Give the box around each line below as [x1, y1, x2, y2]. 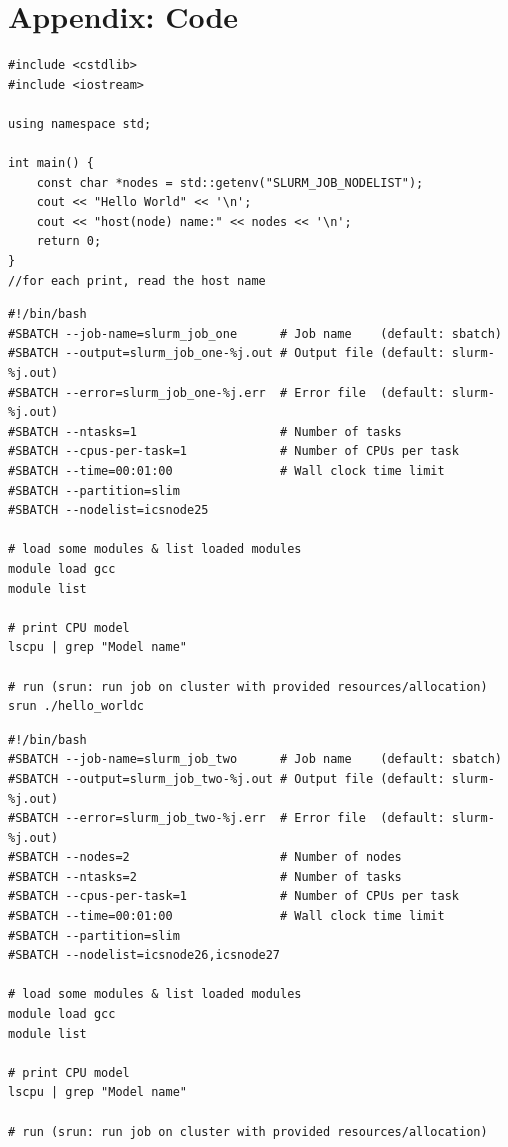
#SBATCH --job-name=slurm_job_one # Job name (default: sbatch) [8, 326, 502, 341]
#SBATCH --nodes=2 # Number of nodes [8, 850, 402, 865]
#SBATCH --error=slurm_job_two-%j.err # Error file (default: [8, 811, 445, 826]
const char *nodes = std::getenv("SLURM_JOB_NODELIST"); [36, 175, 424, 190]
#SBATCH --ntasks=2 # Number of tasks [8, 869, 402, 884]
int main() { [8, 156, 94, 171]
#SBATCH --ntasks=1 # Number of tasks [8, 424, 402, 439]
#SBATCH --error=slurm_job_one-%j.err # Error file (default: [8, 385, 445, 400]
